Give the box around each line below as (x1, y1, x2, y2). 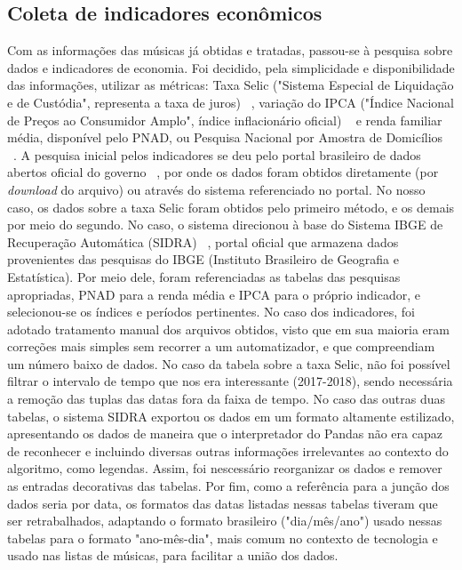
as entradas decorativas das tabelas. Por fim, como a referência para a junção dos (7, 477, 450, 495)
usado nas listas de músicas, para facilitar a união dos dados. (7, 546, 339, 565)
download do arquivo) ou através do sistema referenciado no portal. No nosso (7, 180, 426, 198)
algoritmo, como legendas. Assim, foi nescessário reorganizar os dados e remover (7, 459, 442, 478)
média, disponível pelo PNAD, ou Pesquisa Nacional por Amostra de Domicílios (7, 128, 443, 147)
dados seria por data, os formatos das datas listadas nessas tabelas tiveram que (7, 494, 438, 512)
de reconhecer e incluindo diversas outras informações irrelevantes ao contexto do (7, 441, 449, 460)
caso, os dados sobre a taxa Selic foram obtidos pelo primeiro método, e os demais (7, 197, 455, 216)
